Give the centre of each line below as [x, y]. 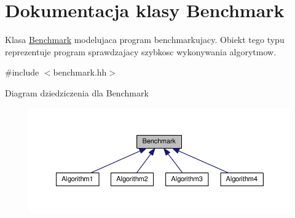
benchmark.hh [80, 72]
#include [22, 72]
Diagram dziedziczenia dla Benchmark [77, 92]
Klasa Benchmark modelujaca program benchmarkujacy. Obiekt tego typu [145, 40]
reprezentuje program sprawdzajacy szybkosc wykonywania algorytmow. [141, 51]
